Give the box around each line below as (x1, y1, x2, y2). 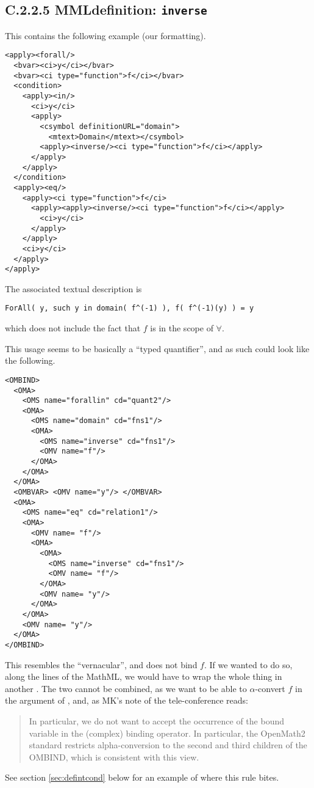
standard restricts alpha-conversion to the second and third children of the (29, 738, 307, 751)
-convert (255, 682, 285, 694)
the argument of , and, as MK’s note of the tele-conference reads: (5, 694, 248, 707)
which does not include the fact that (5, 322, 141, 334)
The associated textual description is (5, 282, 142, 295)
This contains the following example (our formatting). (5, 29, 206, 42)
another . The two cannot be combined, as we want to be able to (5, 682, 247, 694)
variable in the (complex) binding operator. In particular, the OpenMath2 (29, 726, 305, 739)
